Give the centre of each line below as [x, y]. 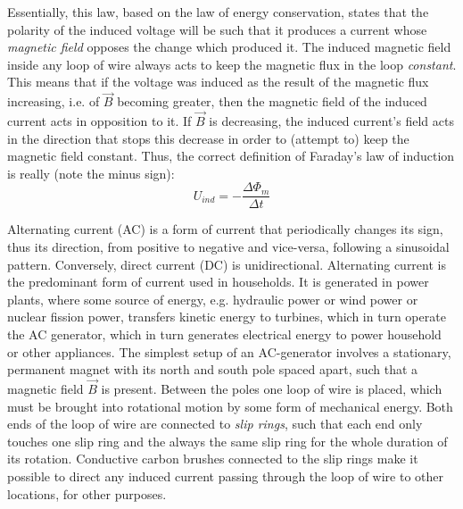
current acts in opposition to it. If [99, 121]
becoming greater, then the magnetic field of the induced [272, 101]
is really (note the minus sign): [91, 173]
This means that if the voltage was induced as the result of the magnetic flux [218, 82]
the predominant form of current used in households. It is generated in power [218, 282]
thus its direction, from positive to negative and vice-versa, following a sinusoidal [228, 247]
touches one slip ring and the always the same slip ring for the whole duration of [227, 441]
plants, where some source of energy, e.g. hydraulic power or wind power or [213, 299]
